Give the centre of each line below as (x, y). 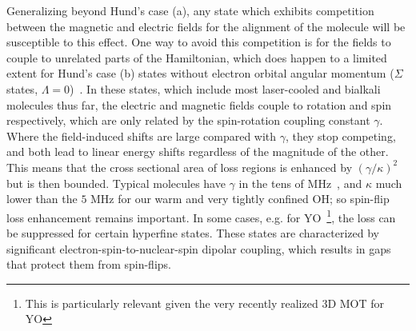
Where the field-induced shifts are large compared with (142, 136)
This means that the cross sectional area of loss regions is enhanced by (180, 167)
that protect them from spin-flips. (89, 264)
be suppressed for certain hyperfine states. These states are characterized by (193, 232)
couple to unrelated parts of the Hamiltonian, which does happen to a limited (197, 57)
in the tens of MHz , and (300, 183)
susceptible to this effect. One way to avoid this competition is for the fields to (199, 42)
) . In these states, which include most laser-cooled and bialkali (225, 88)
